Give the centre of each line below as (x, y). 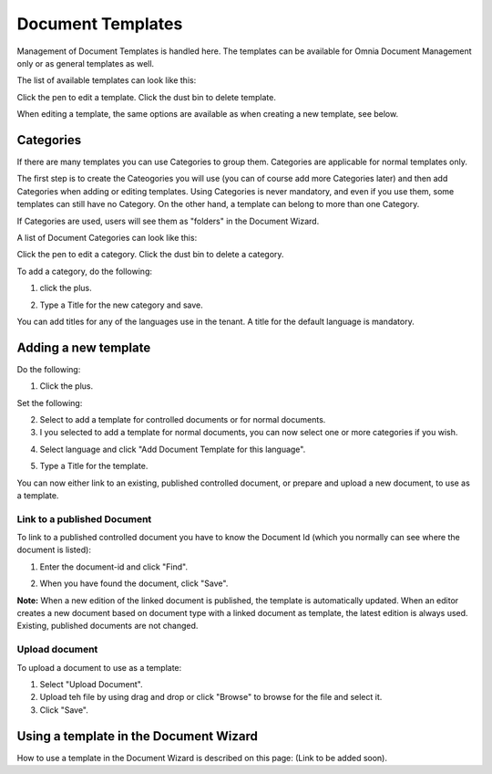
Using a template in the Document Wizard (138, 736)
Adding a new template (84, 347)
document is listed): (54, 550)
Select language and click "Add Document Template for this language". (173, 449)
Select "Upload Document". (91, 684)
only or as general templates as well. (86, 63)
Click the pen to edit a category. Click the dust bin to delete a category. (150, 255)
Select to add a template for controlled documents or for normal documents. (183, 419)
